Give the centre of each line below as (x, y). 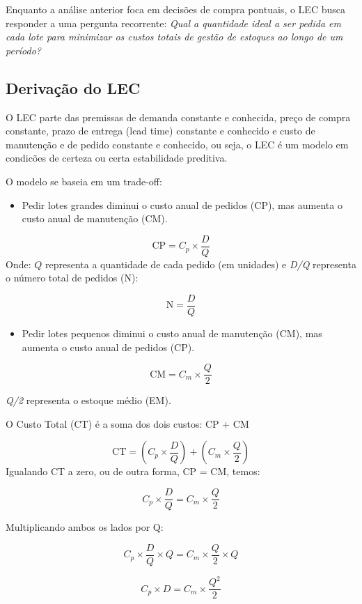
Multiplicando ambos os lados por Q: (85, 527)
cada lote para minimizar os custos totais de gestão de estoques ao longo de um (174, 37)
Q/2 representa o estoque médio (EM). (88, 400)
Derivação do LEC (73, 87)
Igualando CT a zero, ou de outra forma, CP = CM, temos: (133, 471)
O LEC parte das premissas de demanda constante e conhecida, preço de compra (178, 117)
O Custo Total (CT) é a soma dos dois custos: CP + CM (127, 423)
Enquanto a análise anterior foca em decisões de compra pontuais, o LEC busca (175, 9)
